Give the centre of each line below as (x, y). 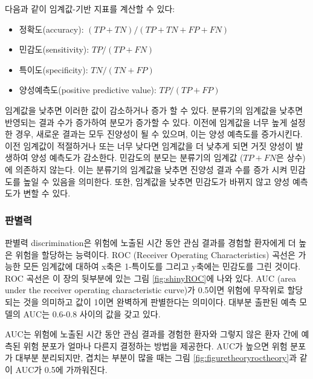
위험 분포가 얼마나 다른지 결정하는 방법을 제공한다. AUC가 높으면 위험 (155, 345)
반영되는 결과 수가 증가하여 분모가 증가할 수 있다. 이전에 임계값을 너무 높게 (146, 122)
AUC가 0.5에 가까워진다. (61, 369)
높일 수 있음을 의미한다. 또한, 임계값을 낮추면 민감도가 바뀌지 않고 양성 (156, 181)
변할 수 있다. (47, 193)
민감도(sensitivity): (54, 49)
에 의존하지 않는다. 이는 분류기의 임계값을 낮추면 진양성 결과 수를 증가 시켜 (146, 169)
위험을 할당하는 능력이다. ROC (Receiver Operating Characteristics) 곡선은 (155, 254)
